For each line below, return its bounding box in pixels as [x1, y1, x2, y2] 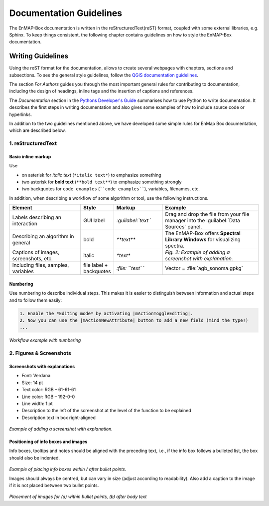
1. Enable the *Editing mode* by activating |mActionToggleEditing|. [19, 310, 193, 316]
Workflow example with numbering [9, 337, 81, 343]
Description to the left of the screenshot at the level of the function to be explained [21, 408, 191, 414]
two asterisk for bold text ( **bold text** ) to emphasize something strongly [21, 179, 182, 185]
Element [12, 204, 32, 211]
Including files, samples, [12, 262, 69, 269]
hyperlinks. [9, 111, 32, 117]
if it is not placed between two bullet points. [9, 483, 99, 489]
